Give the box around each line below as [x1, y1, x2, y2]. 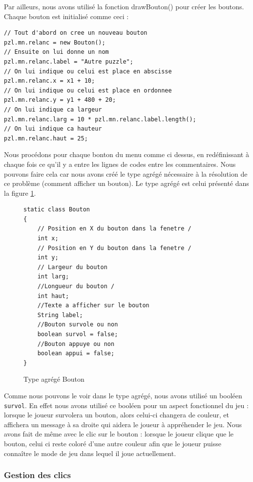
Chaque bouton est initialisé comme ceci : [4, 11, 129, 21]
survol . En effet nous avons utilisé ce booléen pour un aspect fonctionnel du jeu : [4, 400, 249, 410]
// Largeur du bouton [37, 263, 107, 271]
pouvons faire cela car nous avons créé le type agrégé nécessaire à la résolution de [4, 168, 248, 179]
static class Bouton [23, 206, 90, 213]
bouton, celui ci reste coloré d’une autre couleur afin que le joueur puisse [4, 438, 221, 448]
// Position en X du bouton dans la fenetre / [37, 225, 191, 232]
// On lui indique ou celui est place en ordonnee [4, 87, 172, 94]
